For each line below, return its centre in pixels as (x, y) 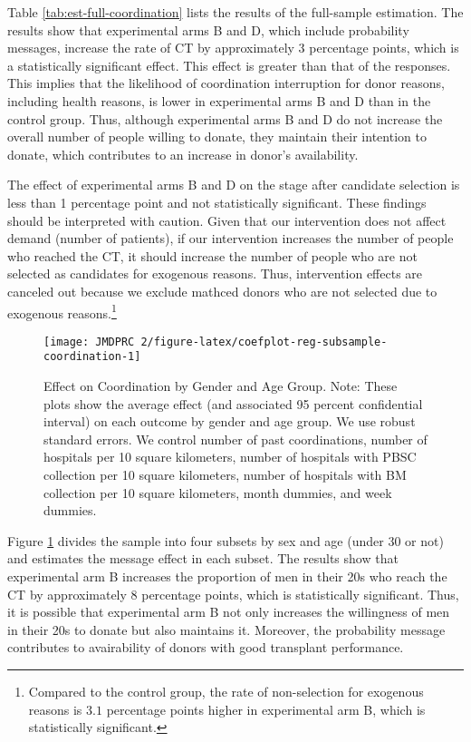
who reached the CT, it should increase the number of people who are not (212, 255)
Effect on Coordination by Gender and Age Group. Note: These (221, 386)
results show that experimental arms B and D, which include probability (208, 29)
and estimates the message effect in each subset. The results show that (203, 558)
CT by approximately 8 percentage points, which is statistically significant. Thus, (233, 594)
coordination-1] (92, 357)
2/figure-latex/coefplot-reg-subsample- (264, 342)
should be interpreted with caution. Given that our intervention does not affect (227, 220)
